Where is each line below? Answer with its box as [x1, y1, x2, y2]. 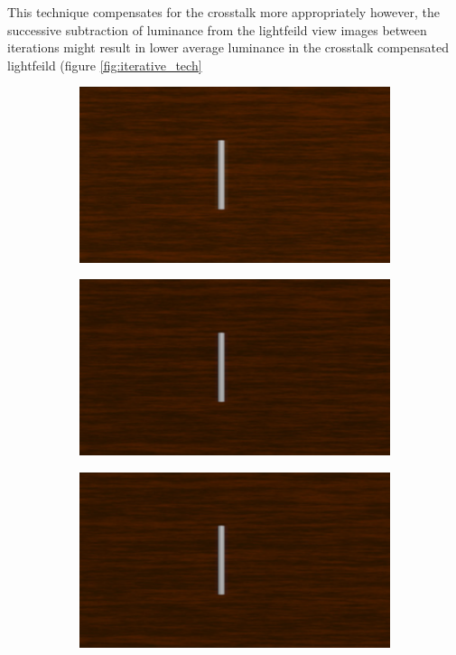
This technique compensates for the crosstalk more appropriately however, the [7, 3, 440, 21]
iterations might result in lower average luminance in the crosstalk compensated [7, 38, 449, 57]
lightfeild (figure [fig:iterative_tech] [7, 55, 202, 74]
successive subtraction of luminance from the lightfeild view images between [7, 20, 427, 39]
